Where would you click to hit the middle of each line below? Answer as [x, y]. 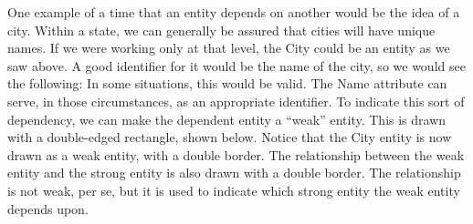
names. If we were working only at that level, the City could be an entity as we [229, 48]
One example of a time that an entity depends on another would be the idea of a [234, 12]
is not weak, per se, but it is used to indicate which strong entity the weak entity [234, 190]
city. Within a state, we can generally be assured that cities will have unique [221, 30]
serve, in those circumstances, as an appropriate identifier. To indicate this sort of [236, 101]
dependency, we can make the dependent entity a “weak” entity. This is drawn [227, 119]
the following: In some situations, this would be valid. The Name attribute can [227, 83]
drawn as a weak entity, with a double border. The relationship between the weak [236, 154]
